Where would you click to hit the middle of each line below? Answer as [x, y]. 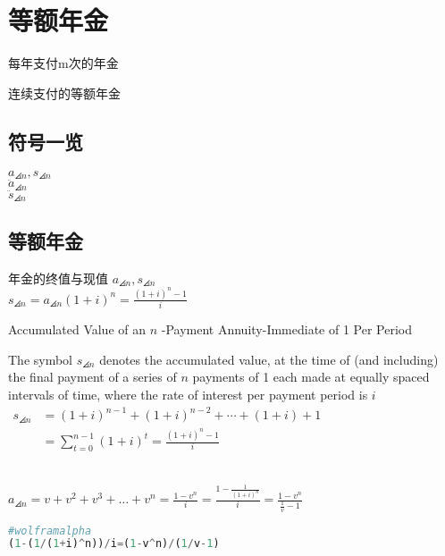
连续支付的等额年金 [64, 93]
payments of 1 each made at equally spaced [311, 377]
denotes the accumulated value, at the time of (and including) [269, 359]
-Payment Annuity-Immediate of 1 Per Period [287, 329]
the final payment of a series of [92, 377]
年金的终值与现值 [58, 278]
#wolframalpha [50, 531]
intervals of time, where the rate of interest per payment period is [188, 395]
